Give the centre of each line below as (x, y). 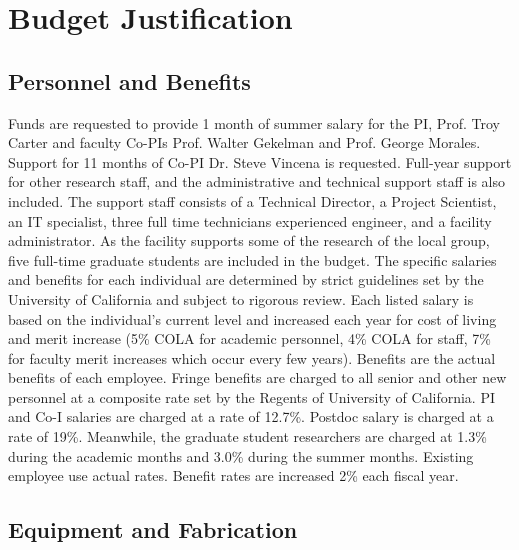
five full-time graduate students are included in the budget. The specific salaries (252, 259)
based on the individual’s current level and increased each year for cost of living (252, 318)
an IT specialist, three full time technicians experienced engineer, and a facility (250, 220)
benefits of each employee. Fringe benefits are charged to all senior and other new (257, 377)
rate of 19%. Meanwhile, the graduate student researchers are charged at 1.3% (247, 436)
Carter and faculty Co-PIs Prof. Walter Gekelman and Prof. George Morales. (244, 142)
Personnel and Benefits (129, 80)
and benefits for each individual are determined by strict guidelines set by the (246, 279)
